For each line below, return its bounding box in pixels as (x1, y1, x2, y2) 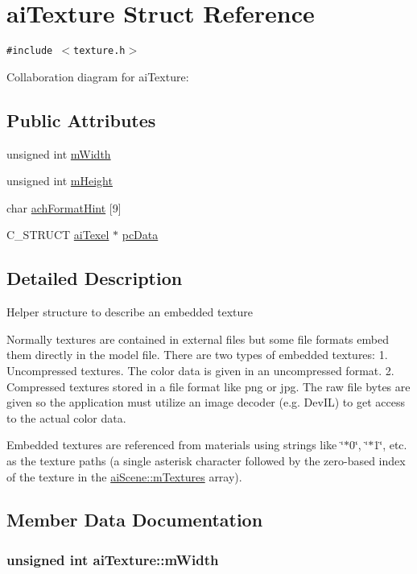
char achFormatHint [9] (6, 199, 122, 216)
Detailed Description (6, 266, 183, 291)
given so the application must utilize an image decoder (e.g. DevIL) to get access (6, 394, 405, 411)
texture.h (73, 45, 126, 57)
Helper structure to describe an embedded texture (6, 304, 254, 320)
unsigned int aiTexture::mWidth (6, 549, 219, 569)
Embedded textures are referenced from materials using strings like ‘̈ (6, 436, 344, 453)
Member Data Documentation (6, 507, 263, 532)
